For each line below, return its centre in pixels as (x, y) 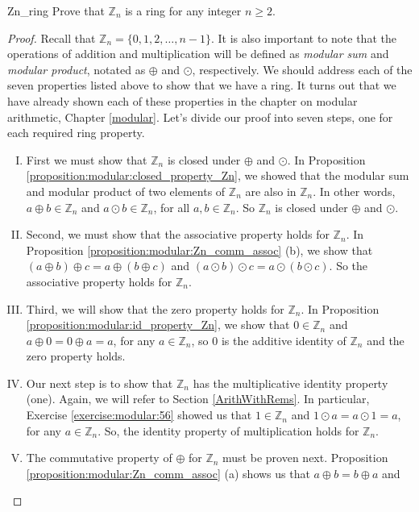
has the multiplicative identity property (290, 383)
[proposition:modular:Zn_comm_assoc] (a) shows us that (168, 473)
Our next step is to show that (100, 383)
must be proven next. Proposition (305, 458)
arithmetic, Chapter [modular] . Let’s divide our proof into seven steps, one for (200, 117)
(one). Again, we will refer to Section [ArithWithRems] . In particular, (198, 399)
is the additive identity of (284, 340)
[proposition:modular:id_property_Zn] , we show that (158, 325)
